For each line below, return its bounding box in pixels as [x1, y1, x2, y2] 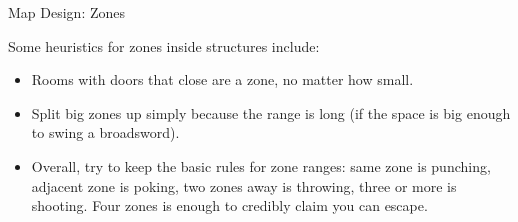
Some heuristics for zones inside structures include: [8, 35, 320, 56]
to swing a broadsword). [31, 122, 180, 143]
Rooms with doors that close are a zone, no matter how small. [31, 69, 414, 90]
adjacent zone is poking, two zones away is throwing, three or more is [31, 175, 457, 196]
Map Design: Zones [8, 2, 126, 22]
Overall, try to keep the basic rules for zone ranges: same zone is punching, [31, 155, 491, 176]
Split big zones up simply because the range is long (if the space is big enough [31, 102, 511, 123]
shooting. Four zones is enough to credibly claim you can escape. [31, 195, 428, 216]
